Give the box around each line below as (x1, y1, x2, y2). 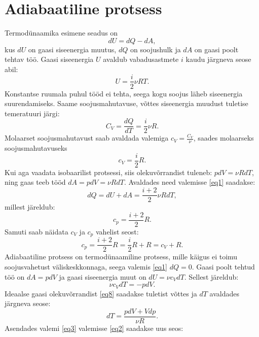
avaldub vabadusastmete (103, 54, 179, 64)
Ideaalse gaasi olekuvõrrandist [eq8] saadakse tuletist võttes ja (5, 288, 197, 298)
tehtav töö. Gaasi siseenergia (5, 54, 94, 64)
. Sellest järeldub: (184, 271, 239, 282)
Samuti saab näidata (5, 226, 68, 237)
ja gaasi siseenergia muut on (59, 271, 146, 282)
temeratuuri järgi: (5, 108, 60, 118)
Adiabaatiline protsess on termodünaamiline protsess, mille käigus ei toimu (5, 251, 238, 262)
